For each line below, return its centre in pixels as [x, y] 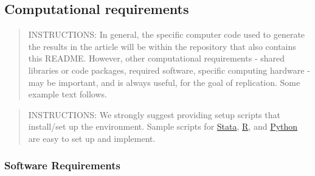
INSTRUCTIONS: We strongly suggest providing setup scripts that [154, 114]
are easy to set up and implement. [92, 138]
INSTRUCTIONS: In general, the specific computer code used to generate [167, 34]
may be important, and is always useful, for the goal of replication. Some [164, 82]
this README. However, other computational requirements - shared [156, 58]
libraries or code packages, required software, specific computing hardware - [169, 70]
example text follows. [67, 94]
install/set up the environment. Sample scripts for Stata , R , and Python [163, 126]
